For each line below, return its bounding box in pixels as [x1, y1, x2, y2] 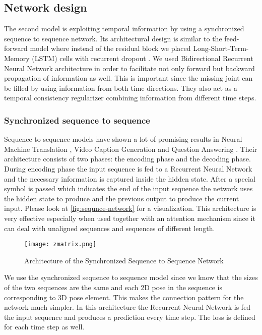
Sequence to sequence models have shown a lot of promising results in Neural [4, 134, 242, 144]
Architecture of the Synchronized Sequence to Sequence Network [24, 255, 224, 265]
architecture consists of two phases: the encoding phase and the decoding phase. [4, 153, 251, 164]
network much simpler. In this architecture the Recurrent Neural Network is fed [4, 302, 251, 312]
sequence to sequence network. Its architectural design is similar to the [4, 33, 222, 43]
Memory [4, 52, 30, 63]
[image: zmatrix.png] [24, 241, 97, 248]
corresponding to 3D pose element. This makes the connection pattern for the [4, 292, 244, 302]
